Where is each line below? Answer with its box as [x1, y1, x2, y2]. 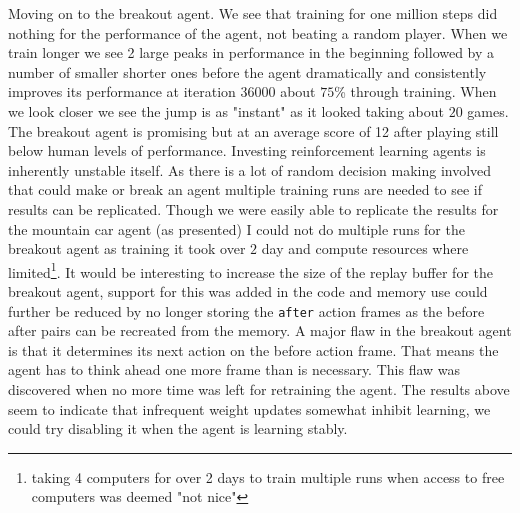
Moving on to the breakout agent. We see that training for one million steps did [8, 3, 498, 23]
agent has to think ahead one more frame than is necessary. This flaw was [8, 359, 461, 380]
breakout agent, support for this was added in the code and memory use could [8, 280, 488, 301]
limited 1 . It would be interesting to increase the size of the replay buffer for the [8, 258, 493, 282]
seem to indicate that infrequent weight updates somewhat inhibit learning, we [8, 398, 491, 419]
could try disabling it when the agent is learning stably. [8, 418, 348, 439]
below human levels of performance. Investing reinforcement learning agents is [8, 140, 486, 161]
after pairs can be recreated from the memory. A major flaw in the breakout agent [8, 320, 512, 341]
